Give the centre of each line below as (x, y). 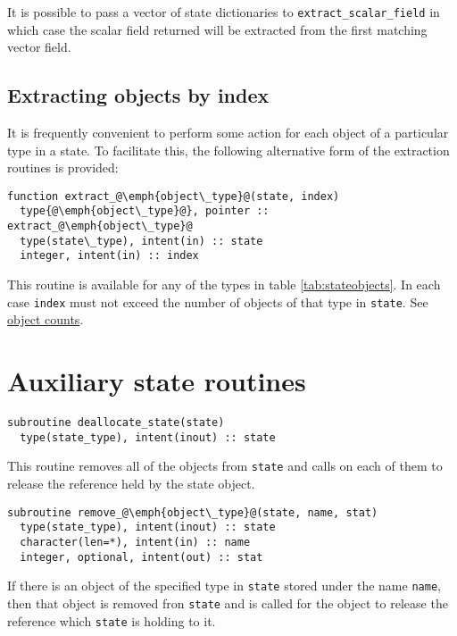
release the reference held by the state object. (131, 484)
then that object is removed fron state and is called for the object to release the (228, 603)
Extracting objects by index (138, 95)
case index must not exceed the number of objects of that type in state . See (218, 301)
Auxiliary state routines (157, 381)
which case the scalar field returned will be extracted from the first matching (217, 29)
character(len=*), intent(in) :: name (135, 542)
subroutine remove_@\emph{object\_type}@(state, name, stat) (193, 512)
